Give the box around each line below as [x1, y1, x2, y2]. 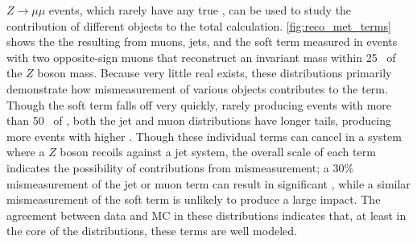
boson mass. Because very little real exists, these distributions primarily [37, 64, 392, 81]
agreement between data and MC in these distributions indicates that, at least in [6, 206, 407, 223]
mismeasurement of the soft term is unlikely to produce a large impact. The [6, 191, 381, 208]
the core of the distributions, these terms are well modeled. [6, 222, 297, 239]
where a [6, 143, 45, 160]
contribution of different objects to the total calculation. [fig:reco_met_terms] [6, 17, 391, 34]
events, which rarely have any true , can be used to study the [48, 2, 352, 18]
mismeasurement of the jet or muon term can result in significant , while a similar [6, 175, 411, 192]
